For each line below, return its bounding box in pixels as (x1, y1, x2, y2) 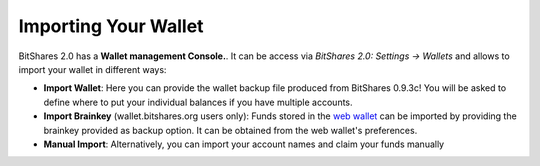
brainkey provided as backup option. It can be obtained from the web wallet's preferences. (43, 124, 418, 136)
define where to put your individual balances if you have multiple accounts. (43, 96, 354, 108)
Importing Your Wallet (18, 15, 204, 37)
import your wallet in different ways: (18, 63, 167, 75)
